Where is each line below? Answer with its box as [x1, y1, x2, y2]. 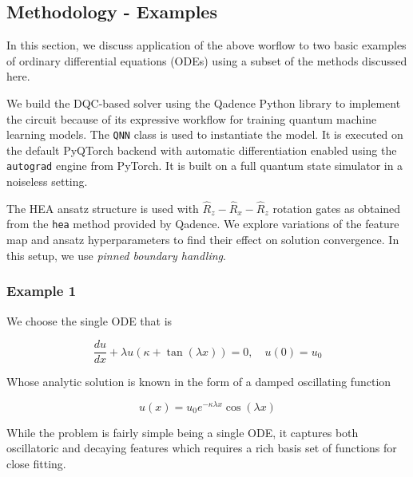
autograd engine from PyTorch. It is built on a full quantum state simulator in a [6, 157, 403, 174]
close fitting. [6, 455, 66, 472]
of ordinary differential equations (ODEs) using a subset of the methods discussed [6, 52, 407, 69]
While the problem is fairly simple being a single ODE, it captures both [6, 424, 359, 440]
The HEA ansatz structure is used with [6, 199, 199, 216]
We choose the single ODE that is [6, 312, 173, 329]
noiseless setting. [6, 173, 88, 190]
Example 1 [6, 281, 77, 301]
